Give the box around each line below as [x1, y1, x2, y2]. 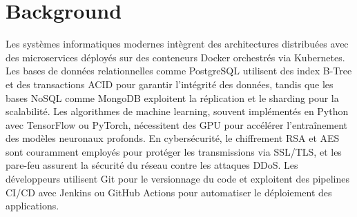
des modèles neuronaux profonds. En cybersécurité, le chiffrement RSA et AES [6, 131, 340, 145]
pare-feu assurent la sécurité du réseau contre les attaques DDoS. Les [6, 158, 298, 172]
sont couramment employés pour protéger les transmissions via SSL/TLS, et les [6, 144, 342, 158]
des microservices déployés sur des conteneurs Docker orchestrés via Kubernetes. [6, 50, 345, 64]
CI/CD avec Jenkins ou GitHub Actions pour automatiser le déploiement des [6, 185, 332, 199]
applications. [6, 198, 59, 213]
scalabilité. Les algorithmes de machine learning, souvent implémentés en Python [6, 104, 349, 118]
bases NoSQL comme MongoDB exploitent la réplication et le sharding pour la [6, 90, 339, 105]
